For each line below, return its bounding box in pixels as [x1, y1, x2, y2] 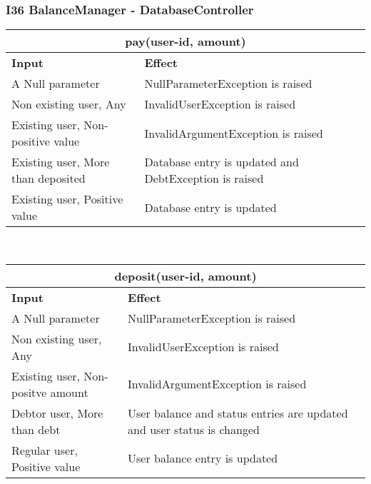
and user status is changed [128, 420, 260, 438]
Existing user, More [11, 153, 110, 171]
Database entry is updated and [144, 153, 299, 171]
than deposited [11, 170, 86, 187]
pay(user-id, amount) [125, 33, 246, 50]
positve [11, 383, 47, 400]
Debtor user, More [11, 404, 103, 421]
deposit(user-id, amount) [114, 267, 257, 284]
